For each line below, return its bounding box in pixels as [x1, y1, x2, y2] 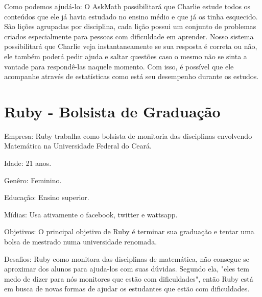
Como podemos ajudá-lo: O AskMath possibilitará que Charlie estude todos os [4, 1, 251, 11]
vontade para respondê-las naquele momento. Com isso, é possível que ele [4, 61, 234, 71]
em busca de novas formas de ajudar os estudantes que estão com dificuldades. [4, 283, 250, 294]
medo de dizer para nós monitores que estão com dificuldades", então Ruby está [4, 273, 253, 284]
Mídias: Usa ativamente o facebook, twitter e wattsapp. [4, 209, 178, 219]
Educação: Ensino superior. [4, 192, 89, 203]
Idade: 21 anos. [4, 158, 52, 168]
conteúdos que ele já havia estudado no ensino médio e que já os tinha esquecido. [4, 11, 258, 21]
